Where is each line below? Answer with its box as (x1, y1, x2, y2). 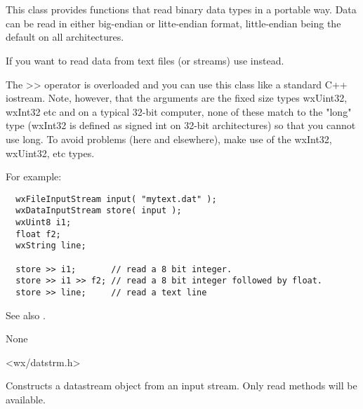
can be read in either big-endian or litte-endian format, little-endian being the (6, 15, 341, 30)
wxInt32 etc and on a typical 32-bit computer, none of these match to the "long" (6, 104, 352, 119)
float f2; (15, 229, 61, 239)
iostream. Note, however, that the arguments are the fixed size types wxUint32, (6, 90, 348, 105)
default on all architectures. (6, 29, 124, 44)
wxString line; (15, 241, 86, 251)
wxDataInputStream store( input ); (15, 206, 182, 216)
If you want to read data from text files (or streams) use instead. (6, 53, 284, 67)
